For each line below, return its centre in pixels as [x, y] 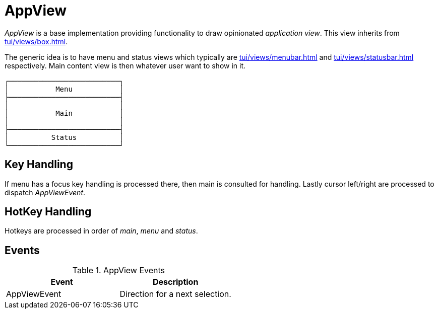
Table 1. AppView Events [119, 270]
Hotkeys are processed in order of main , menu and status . [101, 231]
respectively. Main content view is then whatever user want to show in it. [125, 65]
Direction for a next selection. [175, 294]
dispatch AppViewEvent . [45, 192]
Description [175, 282]
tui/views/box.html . [36, 41]
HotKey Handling [48, 212]
